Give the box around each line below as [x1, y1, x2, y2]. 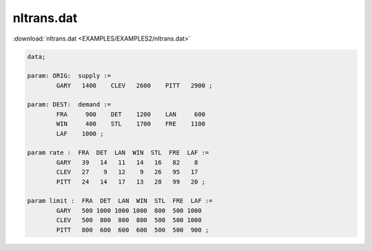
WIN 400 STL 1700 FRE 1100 [56, 120, 206, 128]
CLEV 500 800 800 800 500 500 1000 [56, 217, 203, 224]
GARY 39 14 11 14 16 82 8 [56, 158, 198, 166]
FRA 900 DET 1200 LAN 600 [56, 110, 206, 118]
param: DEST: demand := [27, 100, 112, 109]
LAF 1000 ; [56, 129, 104, 138]
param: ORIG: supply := [27, 72, 112, 80]
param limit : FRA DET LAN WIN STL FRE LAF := [27, 197, 213, 205]
